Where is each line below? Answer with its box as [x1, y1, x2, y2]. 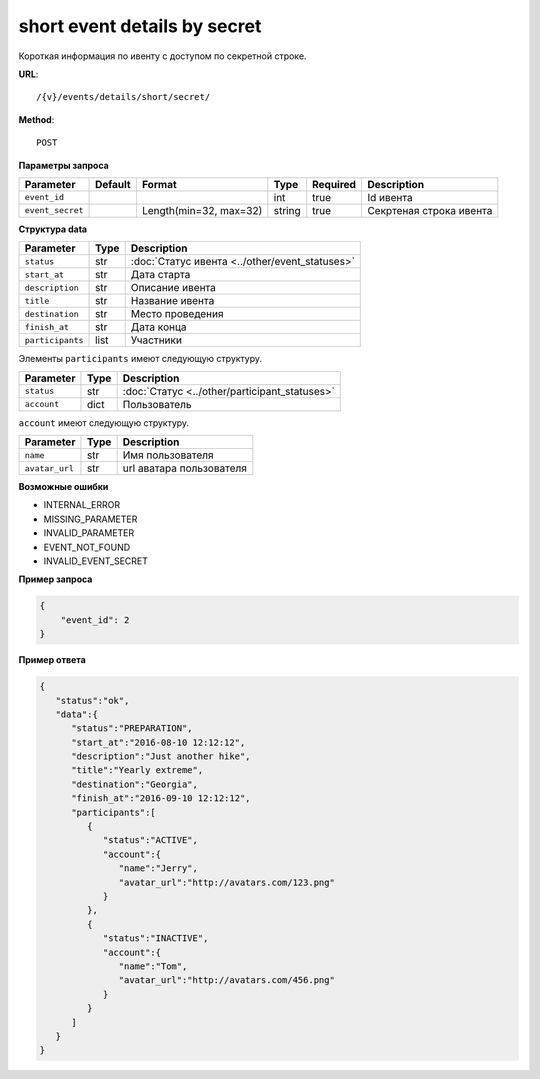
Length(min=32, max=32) [141, 203, 263, 217]
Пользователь [122, 397, 192, 411]
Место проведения [130, 307, 224, 321]
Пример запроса [18, 573, 93, 585]
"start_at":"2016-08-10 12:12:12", [71, 736, 246, 748]
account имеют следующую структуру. [18, 416, 190, 429]
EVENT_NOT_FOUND [43, 541, 131, 553]
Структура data [18, 223, 88, 235]
